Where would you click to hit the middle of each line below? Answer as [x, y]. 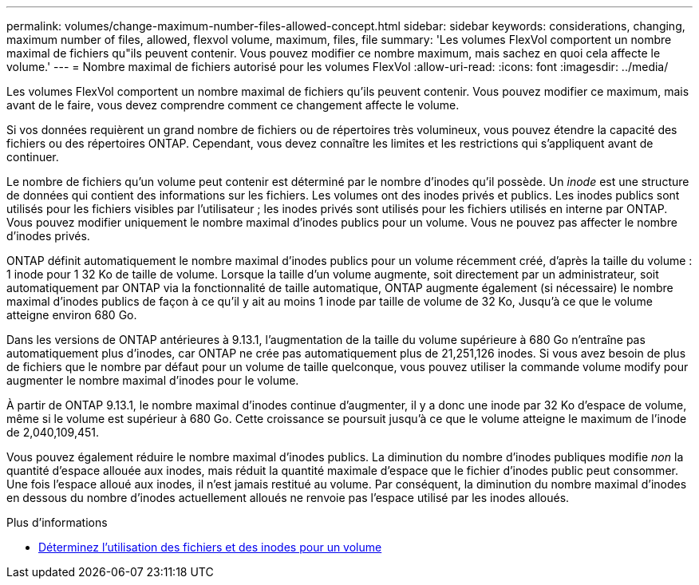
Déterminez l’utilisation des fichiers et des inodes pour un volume [210, 547]
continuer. [33, 157]
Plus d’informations [57, 522]
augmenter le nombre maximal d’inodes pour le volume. [153, 380]
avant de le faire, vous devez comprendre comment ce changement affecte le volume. [233, 105]
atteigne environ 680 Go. [72, 315]
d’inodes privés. [48, 236]
